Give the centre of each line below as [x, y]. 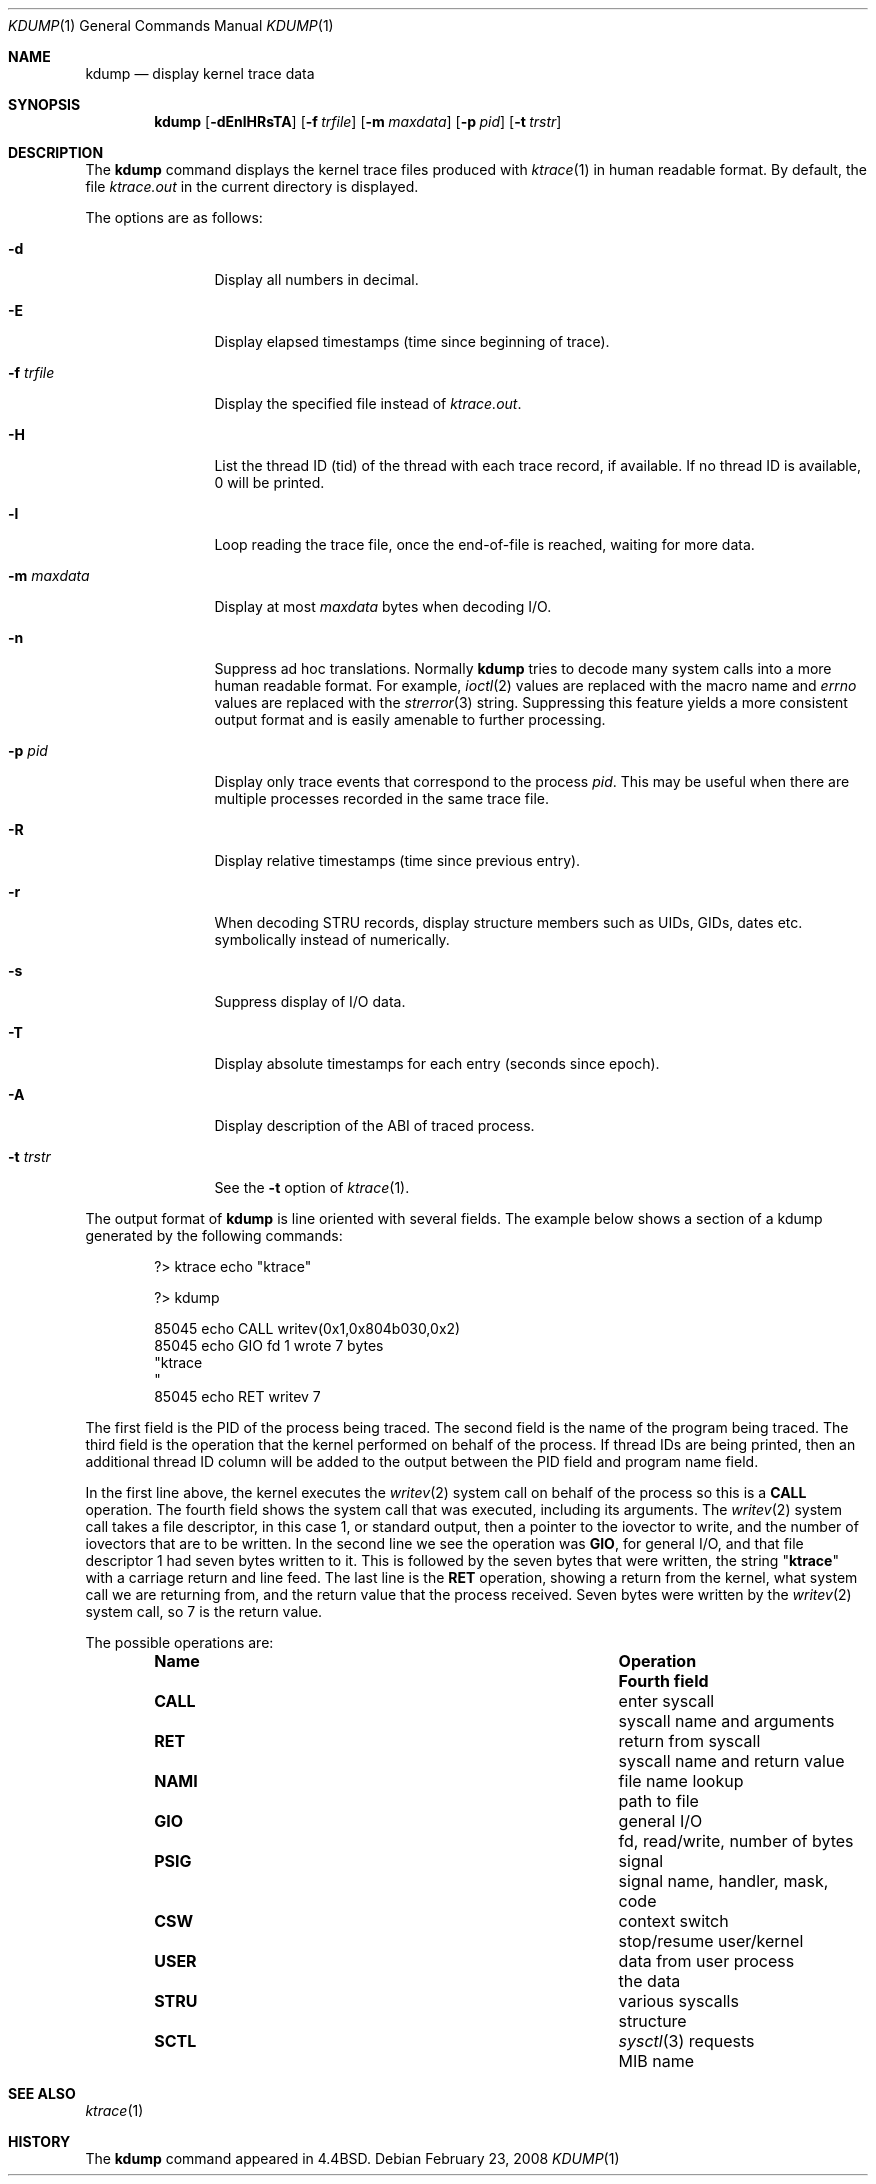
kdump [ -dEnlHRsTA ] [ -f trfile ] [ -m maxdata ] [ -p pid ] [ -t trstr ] [358, 121]
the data [649, 1981]
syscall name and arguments [726, 1721]
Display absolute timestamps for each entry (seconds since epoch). [437, 1063]
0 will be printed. [269, 482]
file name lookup [681, 1781]
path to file [658, 1801]
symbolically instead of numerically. [332, 939]
